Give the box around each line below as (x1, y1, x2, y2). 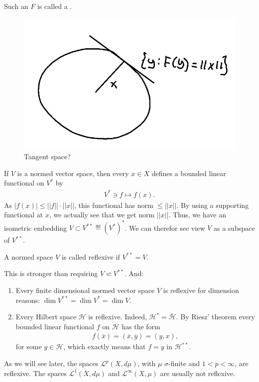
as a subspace (213, 222, 255, 233)
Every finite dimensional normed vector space (15, 285, 155, 295)
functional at (4, 209, 43, 220)
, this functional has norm (74, 199, 153, 210)
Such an (4, 1, 28, 11)
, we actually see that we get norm (49, 209, 155, 220)
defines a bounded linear (151, 168, 226, 178)
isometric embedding (4, 222, 67, 233)
